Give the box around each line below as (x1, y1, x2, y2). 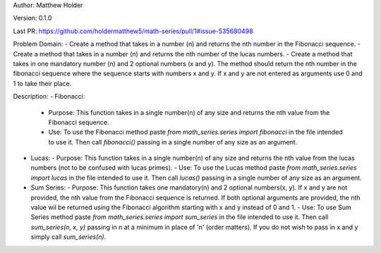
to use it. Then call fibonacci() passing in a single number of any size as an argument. (48, 137, 298, 146)
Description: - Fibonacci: (13, 92, 85, 101)
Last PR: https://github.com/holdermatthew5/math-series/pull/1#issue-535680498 (13, 27, 253, 35)
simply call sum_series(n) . (30, 233, 107, 241)
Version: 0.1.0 (13, 14, 52, 23)
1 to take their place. (13, 79, 72, 87)
